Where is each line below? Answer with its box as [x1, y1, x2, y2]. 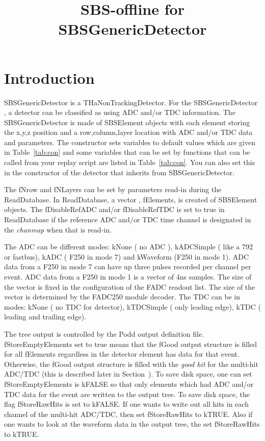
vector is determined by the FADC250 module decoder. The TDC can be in [4, 291, 241, 302]
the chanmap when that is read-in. [4, 224, 112, 235]
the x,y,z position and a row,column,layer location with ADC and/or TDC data [4, 127, 253, 137]
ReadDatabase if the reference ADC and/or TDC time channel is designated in [4, 214, 251, 225]
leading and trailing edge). [4, 311, 87, 322]
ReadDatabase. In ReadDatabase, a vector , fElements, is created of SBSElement [4, 194, 257, 204]
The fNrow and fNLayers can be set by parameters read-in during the [4, 184, 222, 195]
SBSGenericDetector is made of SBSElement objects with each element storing [4, 117, 250, 127]
